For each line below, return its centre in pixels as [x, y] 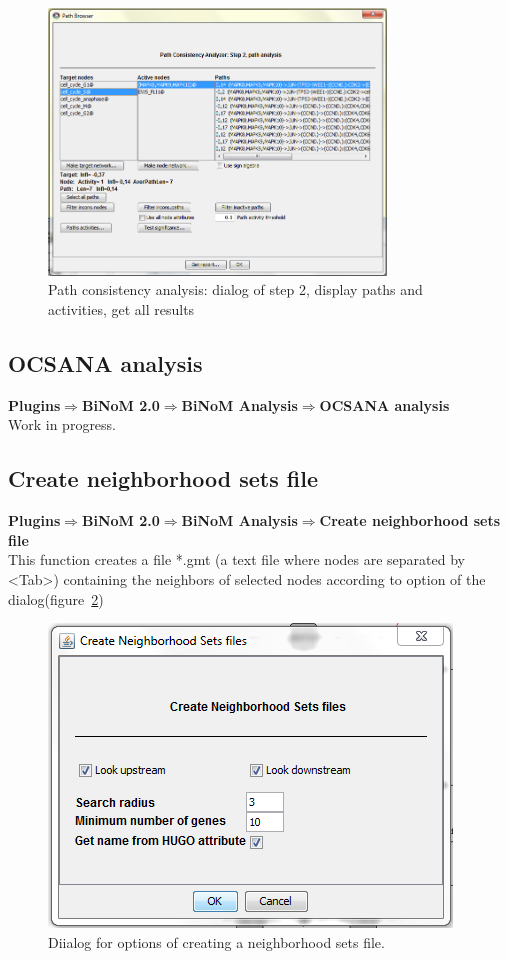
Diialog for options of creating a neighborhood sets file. [216, 941]
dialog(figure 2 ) [56, 598]
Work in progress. [62, 424]
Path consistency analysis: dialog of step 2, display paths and [235, 289]
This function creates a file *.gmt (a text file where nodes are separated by [236, 559]
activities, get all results [121, 308]
